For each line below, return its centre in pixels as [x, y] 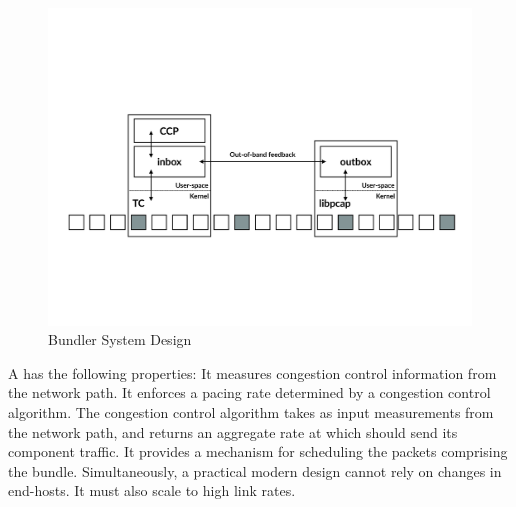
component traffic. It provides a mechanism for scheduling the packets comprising [258, 451]
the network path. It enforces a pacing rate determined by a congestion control [249, 392]
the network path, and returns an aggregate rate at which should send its [233, 431]
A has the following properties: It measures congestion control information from [252, 372]
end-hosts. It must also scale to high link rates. [152, 490]
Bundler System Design [120, 339]
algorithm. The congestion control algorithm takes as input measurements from [251, 411]
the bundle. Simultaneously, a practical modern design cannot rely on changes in [255, 470]
